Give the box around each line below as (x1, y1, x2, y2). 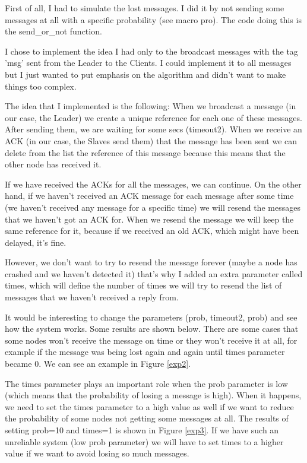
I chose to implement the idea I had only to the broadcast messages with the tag (5, 45, 298, 57)
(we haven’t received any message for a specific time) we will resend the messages (5, 201, 300, 213)
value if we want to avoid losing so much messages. (5, 447, 189, 459)
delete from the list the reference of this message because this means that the (5, 146, 286, 158)
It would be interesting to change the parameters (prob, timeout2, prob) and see (5, 310, 297, 323)
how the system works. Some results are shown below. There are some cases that (5, 322, 299, 335)
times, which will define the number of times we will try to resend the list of (5, 279, 282, 291)
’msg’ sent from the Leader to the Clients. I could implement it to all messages (5, 56, 292, 69)
